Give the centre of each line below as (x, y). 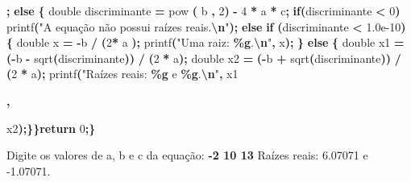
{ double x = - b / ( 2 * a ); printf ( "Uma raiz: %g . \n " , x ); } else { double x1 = (205, 42)
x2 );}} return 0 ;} (51, 128)
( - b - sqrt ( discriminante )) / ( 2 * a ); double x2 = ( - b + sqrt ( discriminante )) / (204, 58)
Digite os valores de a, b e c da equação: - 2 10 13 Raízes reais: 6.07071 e (187, 155)
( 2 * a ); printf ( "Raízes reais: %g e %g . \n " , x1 (122, 74)
